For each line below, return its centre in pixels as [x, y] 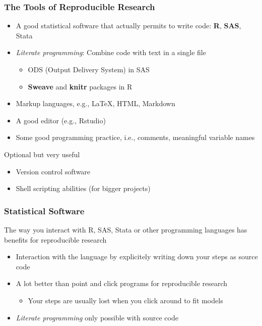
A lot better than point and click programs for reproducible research [122, 283]
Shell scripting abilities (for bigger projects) [83, 188]
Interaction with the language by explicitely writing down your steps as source [137, 257]
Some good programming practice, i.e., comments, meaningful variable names [135, 137]
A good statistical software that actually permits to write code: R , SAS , [128, 26]
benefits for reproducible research [55, 239]
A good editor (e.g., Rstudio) [61, 120]
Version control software [53, 171]
